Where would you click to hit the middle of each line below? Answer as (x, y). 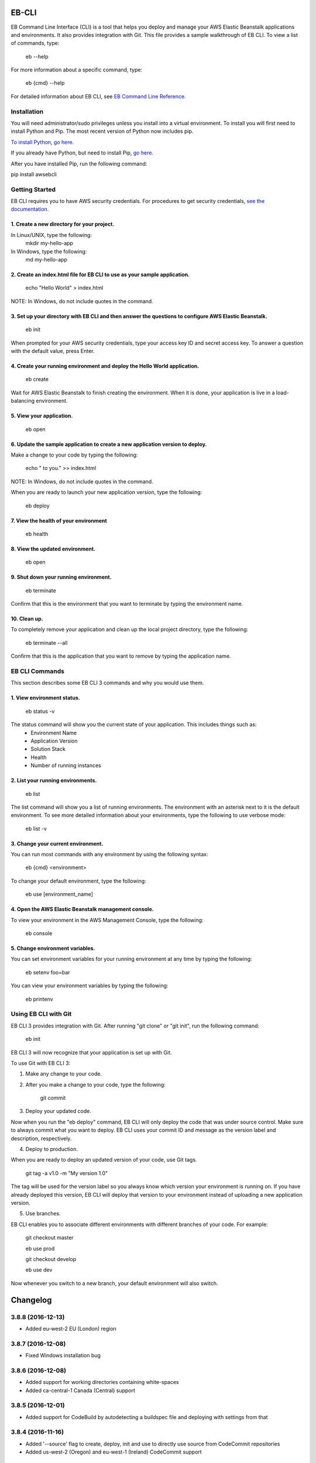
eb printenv (39, 999)
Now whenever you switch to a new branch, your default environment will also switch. (114, 1283)
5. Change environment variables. (53, 949)
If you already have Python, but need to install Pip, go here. (82, 153)
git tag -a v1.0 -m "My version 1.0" (67, 1173)
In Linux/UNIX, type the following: (51, 235)
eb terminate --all (47, 643)
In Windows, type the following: (49, 251)
